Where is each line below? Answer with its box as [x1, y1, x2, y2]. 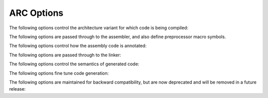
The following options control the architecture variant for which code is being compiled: [9, 25, 189, 31]
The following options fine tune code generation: [9, 70, 109, 76]
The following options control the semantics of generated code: [9, 61, 139, 67]
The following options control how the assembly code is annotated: [9, 43, 147, 49]
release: [9, 86, 26, 92]
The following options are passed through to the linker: [9, 52, 122, 58]
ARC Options [9, 7, 64, 18]
